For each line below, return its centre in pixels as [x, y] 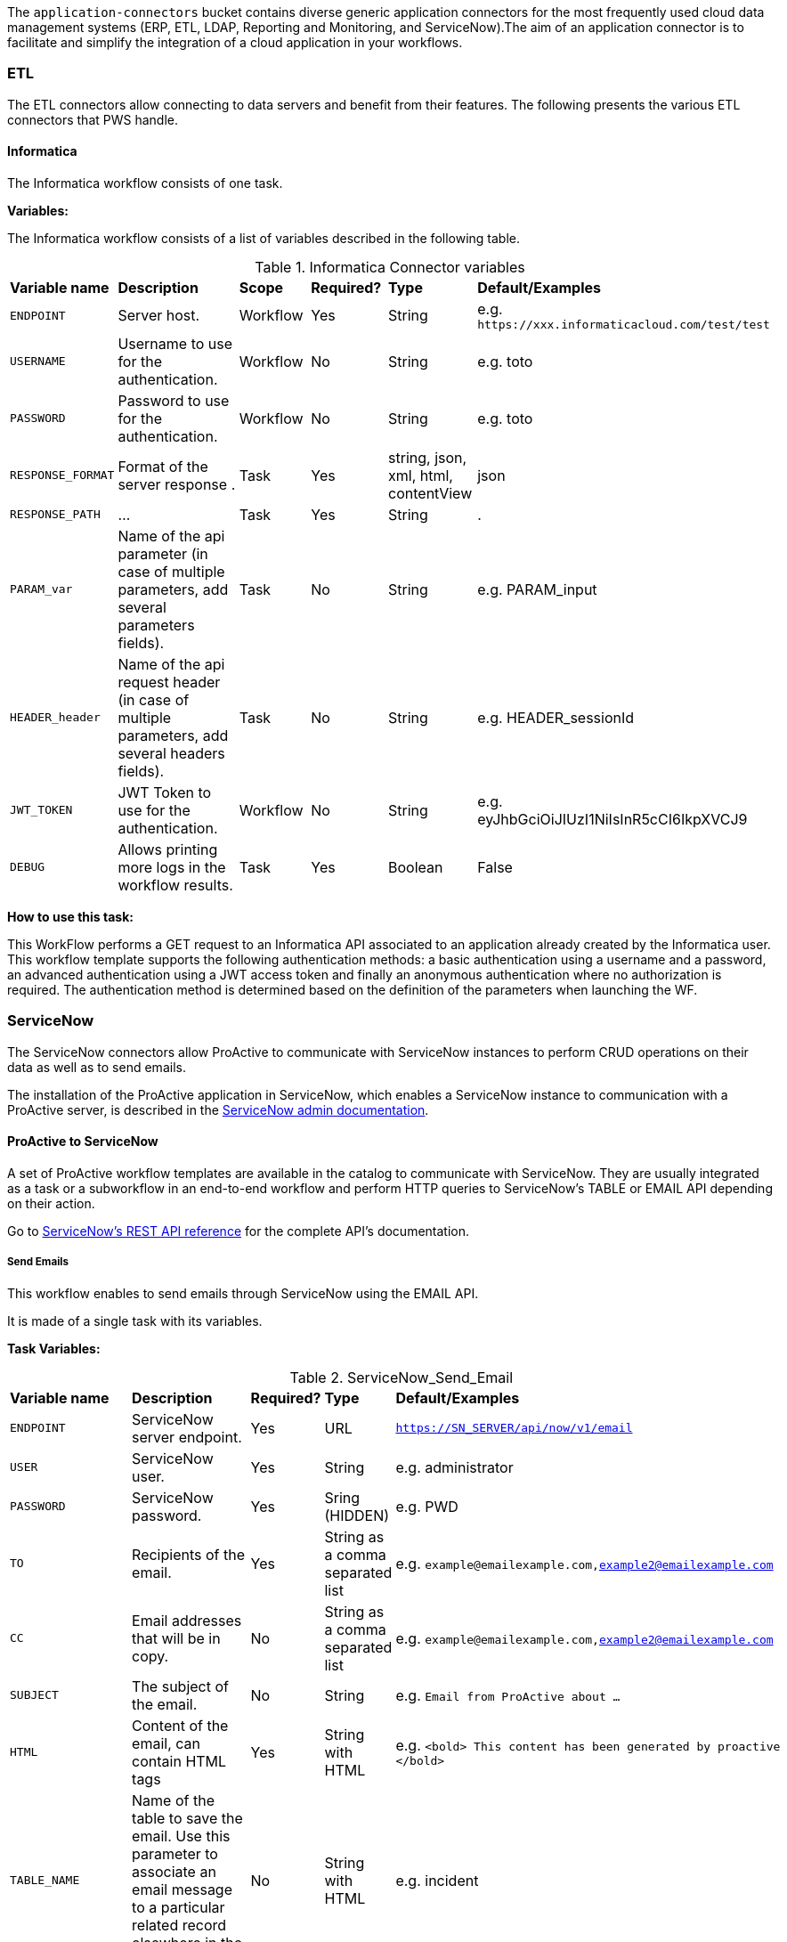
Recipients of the [188, 1554]
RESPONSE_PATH [55, 515]
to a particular [178, 1907]
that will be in [176, 1638]
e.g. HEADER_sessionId [556, 717]
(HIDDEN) [357, 1515]
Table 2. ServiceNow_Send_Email [402, 1377]
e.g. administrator [454, 1467]
